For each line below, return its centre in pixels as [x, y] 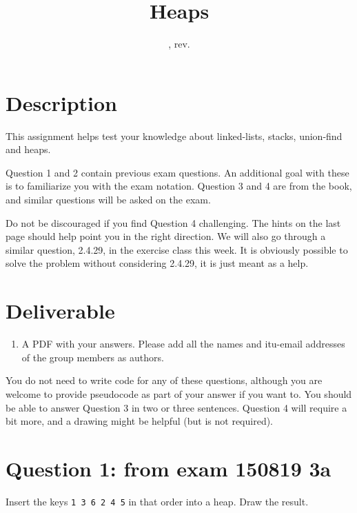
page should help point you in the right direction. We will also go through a [166, 236]
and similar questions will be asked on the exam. [108, 200]
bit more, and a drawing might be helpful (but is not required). [140, 421]
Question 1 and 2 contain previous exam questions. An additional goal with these [177, 172]
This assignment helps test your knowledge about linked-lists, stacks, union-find [174, 135]
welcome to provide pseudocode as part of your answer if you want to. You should [179, 393]
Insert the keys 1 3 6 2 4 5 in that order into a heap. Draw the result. [157, 501]
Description [62, 102]
